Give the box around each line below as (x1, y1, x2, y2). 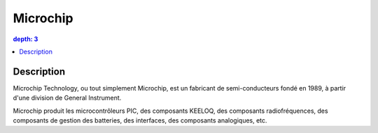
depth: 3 (13, 35, 38, 43)
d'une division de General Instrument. (13, 94, 122, 102)
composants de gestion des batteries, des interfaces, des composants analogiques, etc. (13, 116, 267, 125)
